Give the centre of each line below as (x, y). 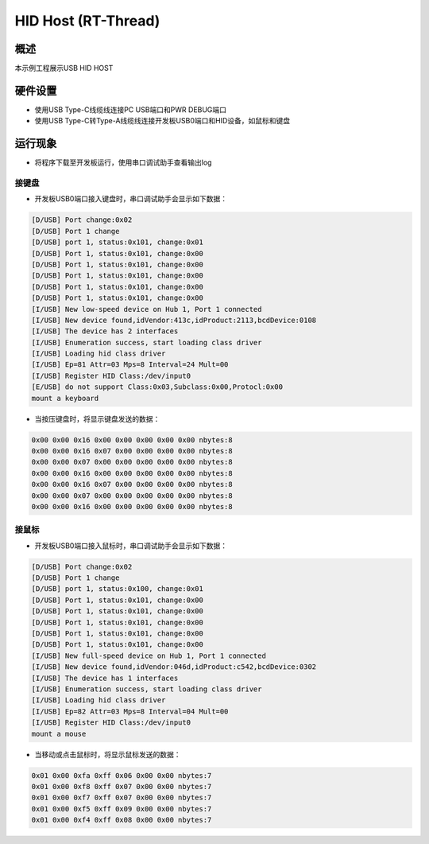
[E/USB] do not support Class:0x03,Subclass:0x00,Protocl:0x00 (157, 387)
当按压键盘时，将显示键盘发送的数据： (97, 418)
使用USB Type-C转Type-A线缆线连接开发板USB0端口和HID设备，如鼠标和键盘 (162, 121)
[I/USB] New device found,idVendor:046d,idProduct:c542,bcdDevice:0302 (174, 667)
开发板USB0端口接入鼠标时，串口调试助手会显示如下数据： (131, 546)
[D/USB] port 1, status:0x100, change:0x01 (118, 589)
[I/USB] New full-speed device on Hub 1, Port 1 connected (149, 655)
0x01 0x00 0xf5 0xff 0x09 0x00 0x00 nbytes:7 (122, 809)
